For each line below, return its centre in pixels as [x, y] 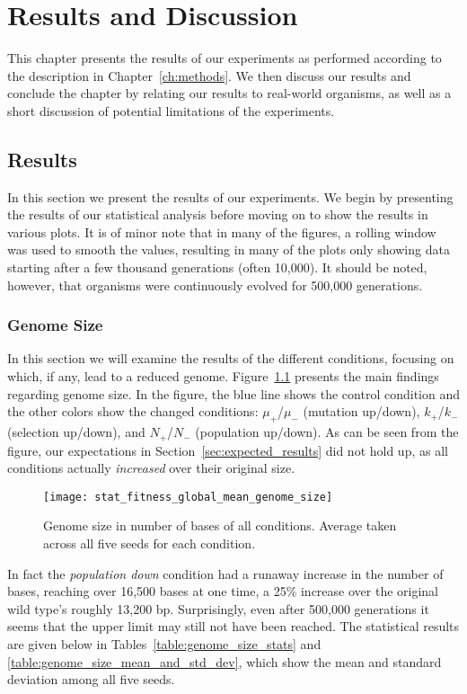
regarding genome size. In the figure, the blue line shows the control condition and [233, 393]
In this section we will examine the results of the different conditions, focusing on [231, 358]
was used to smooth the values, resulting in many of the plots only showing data [229, 249]
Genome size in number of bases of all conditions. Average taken [220, 525]
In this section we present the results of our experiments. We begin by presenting [230, 196]
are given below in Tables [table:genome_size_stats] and [164, 643]
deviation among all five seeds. [91, 679]
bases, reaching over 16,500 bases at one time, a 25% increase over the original [223, 591]
